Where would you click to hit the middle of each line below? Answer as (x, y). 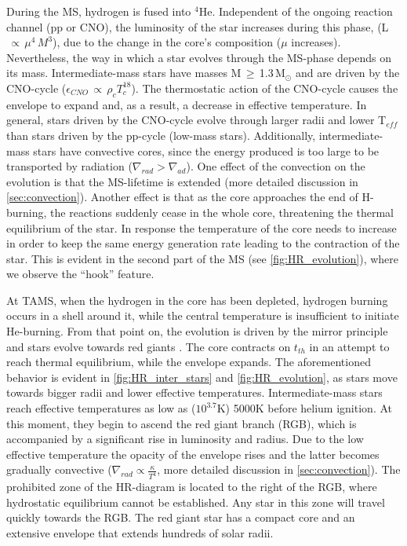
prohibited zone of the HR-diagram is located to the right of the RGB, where (192, 487)
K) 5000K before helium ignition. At (304, 408)
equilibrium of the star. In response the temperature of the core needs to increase (202, 227)
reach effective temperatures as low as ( (101, 408)
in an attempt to (349, 346)
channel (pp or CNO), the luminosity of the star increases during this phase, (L (198, 26)
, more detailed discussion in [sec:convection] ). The (279, 469)
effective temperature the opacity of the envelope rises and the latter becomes (193, 454)
